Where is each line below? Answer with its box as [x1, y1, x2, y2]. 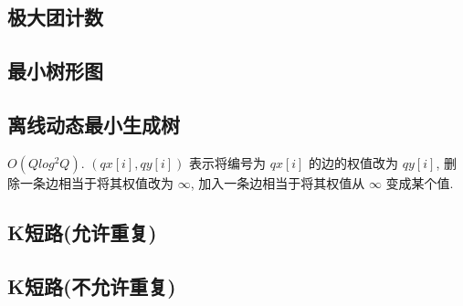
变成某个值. [385, 173, 454, 192]
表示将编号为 [188, 153, 266, 172]
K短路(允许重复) [7, 217, 157, 246]
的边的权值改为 [309, 153, 399, 172]
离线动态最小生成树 [7, 110, 180, 138]
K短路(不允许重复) [7, 271, 176, 300]
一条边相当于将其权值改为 [19, 173, 174, 192]
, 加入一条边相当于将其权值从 [190, 173, 365, 192]
